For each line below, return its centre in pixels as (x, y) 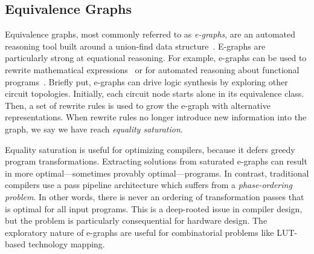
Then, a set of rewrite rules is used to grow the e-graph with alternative (138, 105)
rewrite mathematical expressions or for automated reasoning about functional (152, 69)
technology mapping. (66, 244)
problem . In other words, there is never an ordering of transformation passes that (155, 196)
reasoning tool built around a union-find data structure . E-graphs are (135, 46)
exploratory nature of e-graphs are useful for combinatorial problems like (139, 232)
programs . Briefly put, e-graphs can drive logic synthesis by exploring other (146, 81)
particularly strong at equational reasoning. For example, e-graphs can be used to (156, 58)
